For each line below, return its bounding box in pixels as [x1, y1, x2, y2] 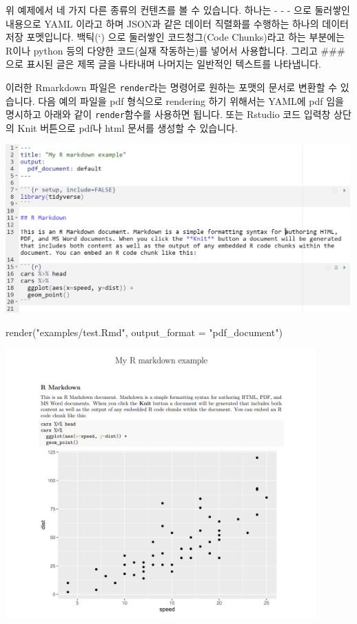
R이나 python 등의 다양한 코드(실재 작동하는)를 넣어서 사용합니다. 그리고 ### [6, 43, 345, 57]
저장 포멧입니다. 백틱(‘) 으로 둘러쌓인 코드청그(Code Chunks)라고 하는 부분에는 [6, 30, 345, 44]
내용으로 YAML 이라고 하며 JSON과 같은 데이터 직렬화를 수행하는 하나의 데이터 [6, 16, 349, 30]
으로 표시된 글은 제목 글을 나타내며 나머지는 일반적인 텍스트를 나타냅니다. [6, 57, 322, 71]
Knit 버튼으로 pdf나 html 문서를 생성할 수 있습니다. [17, 120, 238, 135]
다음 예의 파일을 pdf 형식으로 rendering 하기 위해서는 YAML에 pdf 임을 [38, 93, 344, 108]
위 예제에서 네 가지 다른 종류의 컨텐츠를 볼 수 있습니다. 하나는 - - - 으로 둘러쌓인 [6, 3, 350, 17]
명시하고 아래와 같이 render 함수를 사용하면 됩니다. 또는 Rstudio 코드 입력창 [6, 107, 331, 121]
